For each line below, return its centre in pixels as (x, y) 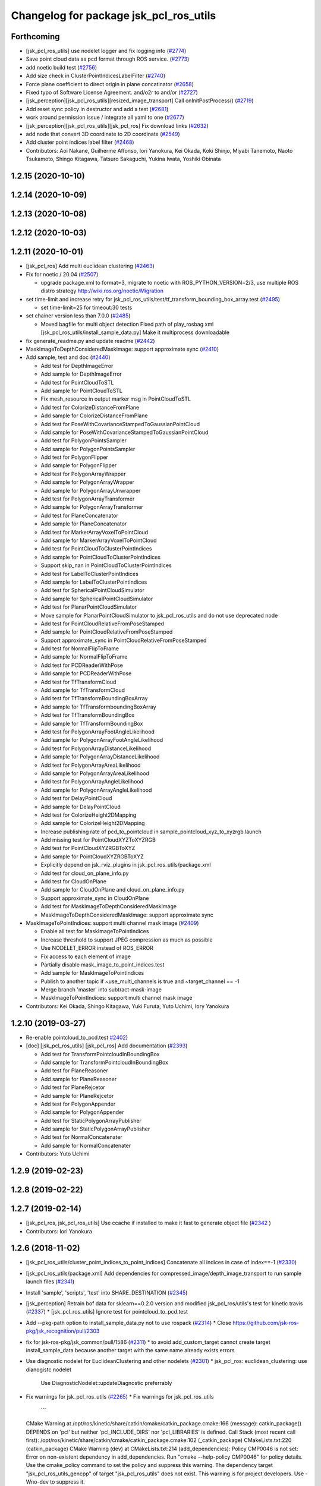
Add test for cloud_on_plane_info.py (85, 873)
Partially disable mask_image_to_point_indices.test (103, 964)
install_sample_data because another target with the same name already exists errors (130, 1350)
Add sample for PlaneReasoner (79, 1079)
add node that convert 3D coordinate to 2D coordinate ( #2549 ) (103, 134)
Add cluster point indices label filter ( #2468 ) (80, 142)
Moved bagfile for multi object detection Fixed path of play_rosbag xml (127, 324)
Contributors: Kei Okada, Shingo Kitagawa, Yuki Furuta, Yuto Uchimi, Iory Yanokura (128, 1006)
